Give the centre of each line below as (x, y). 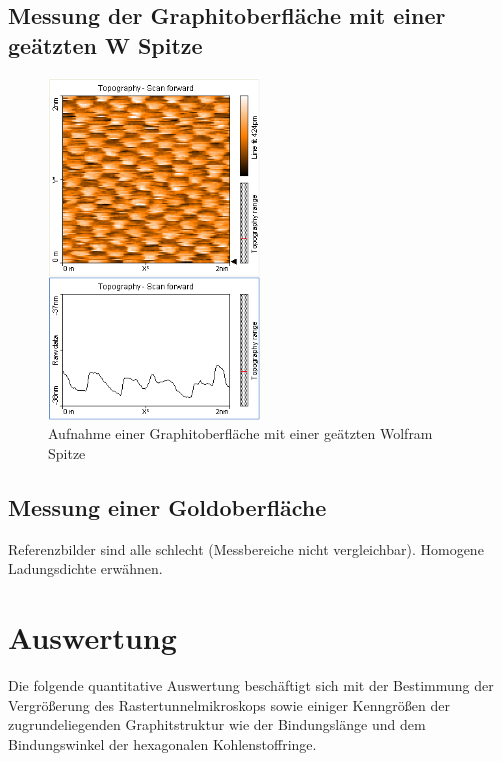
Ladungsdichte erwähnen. (85, 568)
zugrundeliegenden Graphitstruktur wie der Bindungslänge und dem (217, 724)
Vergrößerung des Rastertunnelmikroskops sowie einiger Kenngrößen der (229, 704)
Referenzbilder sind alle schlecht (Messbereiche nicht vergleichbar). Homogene (246, 548)
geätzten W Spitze (105, 44)
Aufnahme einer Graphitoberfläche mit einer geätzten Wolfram (240, 433)
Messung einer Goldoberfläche (167, 506)
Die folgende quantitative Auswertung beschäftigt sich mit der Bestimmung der (251, 684)
